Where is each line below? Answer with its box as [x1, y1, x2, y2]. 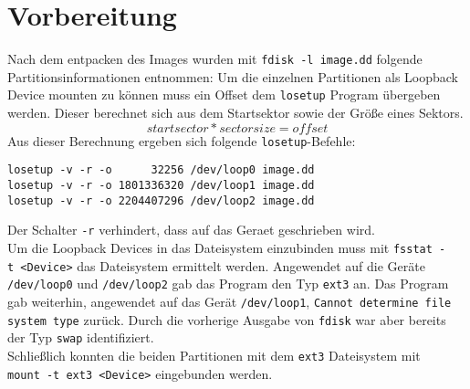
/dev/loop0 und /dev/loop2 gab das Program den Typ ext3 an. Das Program [7, 274, 449, 293]
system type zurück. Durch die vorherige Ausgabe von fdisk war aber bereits [7, 310, 446, 329]
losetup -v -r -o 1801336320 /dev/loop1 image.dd [7, 178, 315, 192]
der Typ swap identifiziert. [7, 328, 154, 347]
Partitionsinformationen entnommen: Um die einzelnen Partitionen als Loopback [7, 67, 459, 86]
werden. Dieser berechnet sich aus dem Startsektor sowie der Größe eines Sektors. [7, 103, 464, 122]
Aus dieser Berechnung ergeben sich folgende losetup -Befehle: [7, 131, 356, 150]
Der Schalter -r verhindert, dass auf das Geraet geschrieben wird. [7, 220, 375, 239]
